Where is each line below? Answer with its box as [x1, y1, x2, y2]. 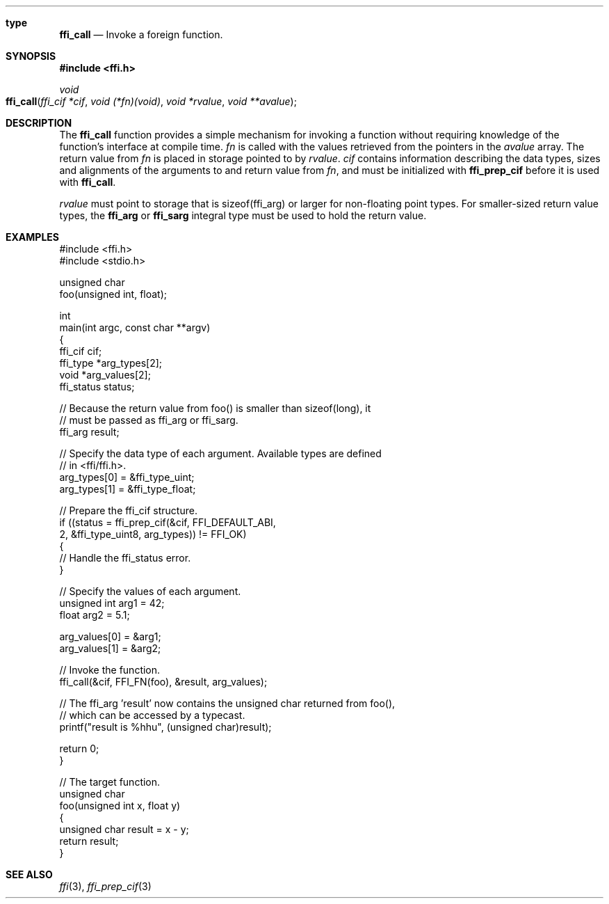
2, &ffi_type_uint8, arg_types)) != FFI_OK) [59, 528, 247, 540]
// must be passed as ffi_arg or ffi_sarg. [59, 414, 238, 426]
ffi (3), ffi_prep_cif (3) [59, 880, 152, 892]
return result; [59, 835, 119, 847]
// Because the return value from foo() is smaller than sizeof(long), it [59, 402, 371, 414]
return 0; [59, 743, 99, 754]
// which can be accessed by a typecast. [59, 709, 245, 721]
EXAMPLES [6, 231, 59, 243]
